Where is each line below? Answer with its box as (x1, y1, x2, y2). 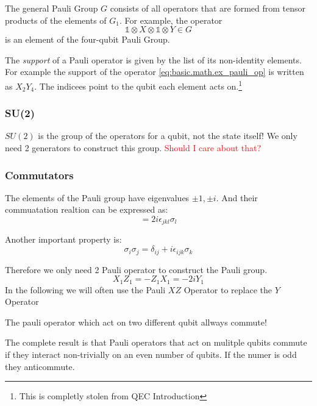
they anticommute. (5, 360, 75, 372)
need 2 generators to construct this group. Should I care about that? (5, 141, 262, 154)
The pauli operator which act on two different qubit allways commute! (5, 315, 267, 328)
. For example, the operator (119, 13, 223, 26)
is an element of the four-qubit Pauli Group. (5, 33, 170, 46)
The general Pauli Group (5, 2, 98, 14)
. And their (216, 191, 258, 204)
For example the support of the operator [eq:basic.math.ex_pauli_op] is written (5, 65, 304, 78)
